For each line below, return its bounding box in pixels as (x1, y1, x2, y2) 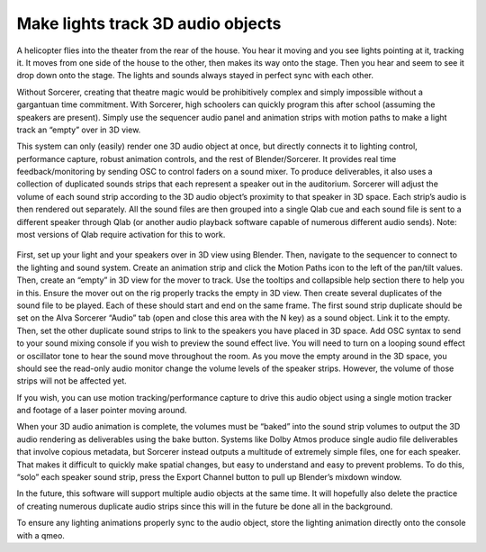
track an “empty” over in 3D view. (16, 124, 141, 135)
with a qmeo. (16, 529, 65, 540)
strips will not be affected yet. (16, 376, 128, 386)
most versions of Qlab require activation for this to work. (16, 230, 226, 240)
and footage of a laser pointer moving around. (16, 405, 188, 416)
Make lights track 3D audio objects (16, 14, 282, 33)
